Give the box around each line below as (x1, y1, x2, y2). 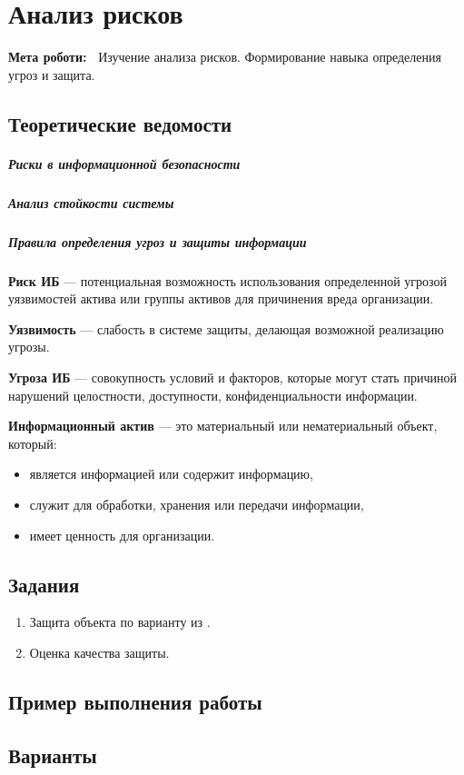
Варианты (8, 740, 97, 769)
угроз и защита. (8, 65, 95, 84)
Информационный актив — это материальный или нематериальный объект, (8, 416, 438, 435)
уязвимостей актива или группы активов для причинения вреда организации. (8, 289, 434, 308)
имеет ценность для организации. (29, 525, 215, 544)
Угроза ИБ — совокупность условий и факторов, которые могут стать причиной (8, 367, 457, 386)
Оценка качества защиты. (29, 642, 170, 661)
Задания (8, 570, 80, 598)
